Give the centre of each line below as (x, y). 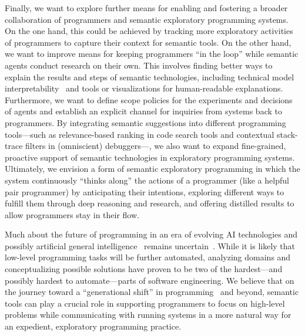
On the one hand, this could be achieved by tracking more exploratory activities (149, 31)
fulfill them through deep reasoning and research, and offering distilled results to (150, 203)
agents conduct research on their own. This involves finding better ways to (139, 65)
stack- (287, 134)
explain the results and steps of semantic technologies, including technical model (150, 77)
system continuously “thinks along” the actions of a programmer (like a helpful (147, 180)
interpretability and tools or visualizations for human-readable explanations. (144, 88)
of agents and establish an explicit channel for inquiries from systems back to (143, 111)
